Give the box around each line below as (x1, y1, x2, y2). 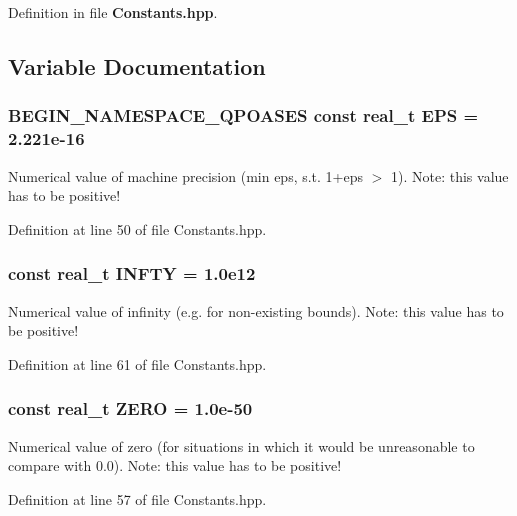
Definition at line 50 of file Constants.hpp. (8, 218, 267, 239)
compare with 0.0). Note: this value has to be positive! (8, 455, 342, 476)
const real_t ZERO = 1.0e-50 (8, 396, 253, 421)
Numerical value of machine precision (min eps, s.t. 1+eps (8, 165, 364, 186)
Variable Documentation (8, 50, 266, 81)
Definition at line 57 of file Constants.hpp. (8, 488, 267, 509)
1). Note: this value (391, 165, 509, 186)
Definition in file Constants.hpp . (8, 2, 218, 22)
